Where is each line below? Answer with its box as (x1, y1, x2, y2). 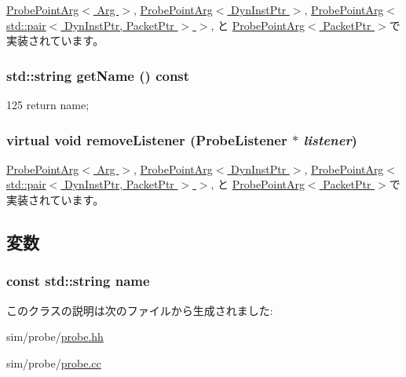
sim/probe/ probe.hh (6, 328, 104, 345)
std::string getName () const (6, 65, 190, 85)
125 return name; (6, 97, 90, 112)
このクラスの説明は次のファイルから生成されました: (6, 302, 273, 318)
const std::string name (6, 271, 150, 291)
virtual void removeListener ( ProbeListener (6, 130, 287, 149)
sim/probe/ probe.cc (6, 354, 101, 371)
